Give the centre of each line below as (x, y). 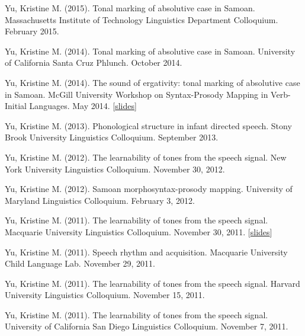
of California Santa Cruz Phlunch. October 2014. (94, 63)
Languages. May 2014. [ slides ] (83, 106)
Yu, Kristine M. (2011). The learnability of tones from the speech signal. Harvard (152, 283)
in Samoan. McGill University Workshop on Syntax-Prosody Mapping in (137, 94)
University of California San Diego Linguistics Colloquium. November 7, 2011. (147, 326)
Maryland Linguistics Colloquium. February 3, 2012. (100, 200)
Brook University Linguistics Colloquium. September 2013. (112, 137)
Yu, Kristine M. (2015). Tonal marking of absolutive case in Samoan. (130, 8)
